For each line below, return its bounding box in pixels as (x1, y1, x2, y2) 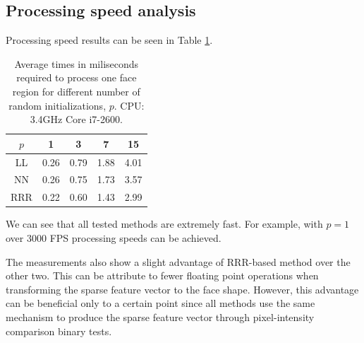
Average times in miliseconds (14, 56, 139, 71)
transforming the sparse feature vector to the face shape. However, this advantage (6, 281, 359, 296)
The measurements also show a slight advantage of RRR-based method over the (6, 254, 351, 269)
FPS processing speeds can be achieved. (49, 230, 222, 245)
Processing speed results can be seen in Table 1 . (6, 33, 213, 47)
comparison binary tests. (6, 323, 112, 338)
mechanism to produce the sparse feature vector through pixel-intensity (6, 309, 315, 324)
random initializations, (8, 98, 107, 112)
